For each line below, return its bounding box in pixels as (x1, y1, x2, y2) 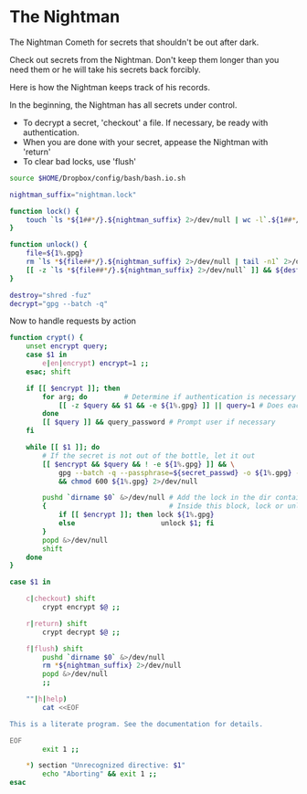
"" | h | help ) (26, 694, 68, 704)
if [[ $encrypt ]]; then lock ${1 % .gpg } (58, 510, 215, 520)
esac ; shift (26, 367, 71, 376)
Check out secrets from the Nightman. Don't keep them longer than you (9, 54, 280, 65)
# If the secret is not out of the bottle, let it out (42, 450, 256, 461)
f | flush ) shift (26, 644, 84, 653)
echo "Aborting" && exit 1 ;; (42, 769, 157, 778)
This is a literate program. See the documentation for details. (9, 719, 263, 728)
